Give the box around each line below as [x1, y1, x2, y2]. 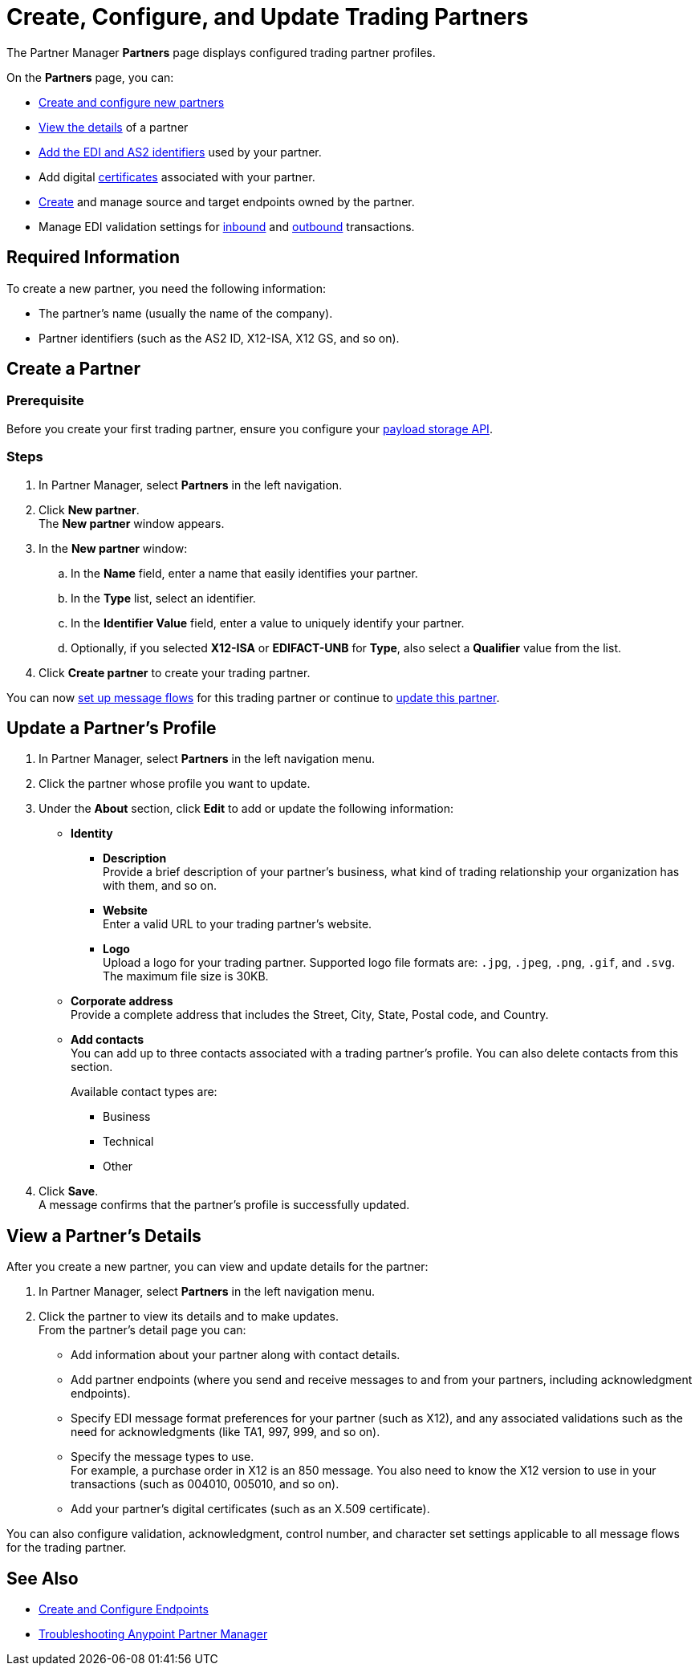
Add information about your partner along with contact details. [71, 1348, 400, 1362]
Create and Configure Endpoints [39, 1602, 209, 1617]
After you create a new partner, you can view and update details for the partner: [6, 1260, 429, 1274]
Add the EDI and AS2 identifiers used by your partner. [39, 144, 322, 159]
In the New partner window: [39, 541, 188, 555]
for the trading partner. [6, 1540, 127, 1555]
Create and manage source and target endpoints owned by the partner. [39, 194, 415, 209]
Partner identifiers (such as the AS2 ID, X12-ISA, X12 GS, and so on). [39, 331, 400, 345]
